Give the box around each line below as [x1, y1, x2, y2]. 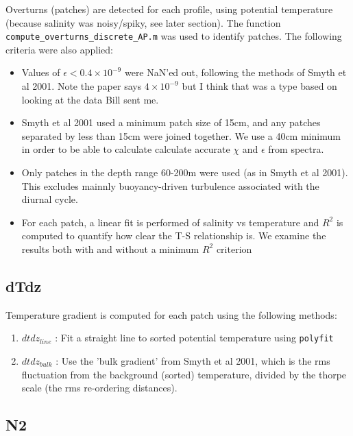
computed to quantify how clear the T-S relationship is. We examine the [21, 228, 326, 243]
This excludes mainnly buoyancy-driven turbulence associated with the [21, 178, 319, 193]
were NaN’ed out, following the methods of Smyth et [124, 65, 347, 80]
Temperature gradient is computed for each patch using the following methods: [5, 307, 337, 322]
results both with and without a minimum [21, 241, 199, 256]
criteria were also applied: [5, 42, 113, 56]
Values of [21, 65, 60, 80]
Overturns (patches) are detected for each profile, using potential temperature [5, 2, 333, 16]
